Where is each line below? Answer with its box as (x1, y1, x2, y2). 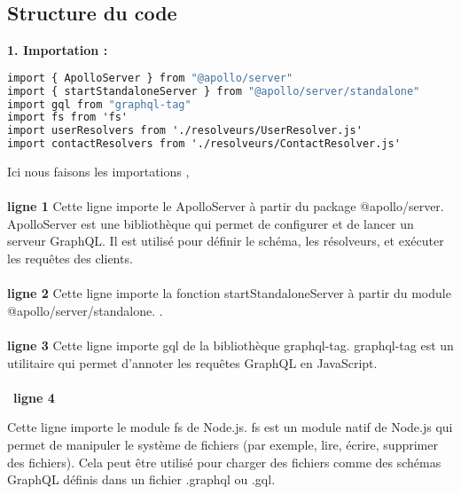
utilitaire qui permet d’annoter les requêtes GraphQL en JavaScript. (7, 353, 378, 372)
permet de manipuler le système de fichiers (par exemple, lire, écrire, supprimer (7, 435, 438, 453)
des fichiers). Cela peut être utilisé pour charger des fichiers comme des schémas (7, 452, 441, 471)
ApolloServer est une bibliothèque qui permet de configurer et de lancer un (7, 214, 414, 232)
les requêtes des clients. (7, 249, 133, 268)
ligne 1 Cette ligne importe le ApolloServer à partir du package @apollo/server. (7, 197, 444, 216)
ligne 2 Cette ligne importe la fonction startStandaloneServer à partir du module (7, 284, 451, 302)
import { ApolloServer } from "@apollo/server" (7, 71, 293, 84)
